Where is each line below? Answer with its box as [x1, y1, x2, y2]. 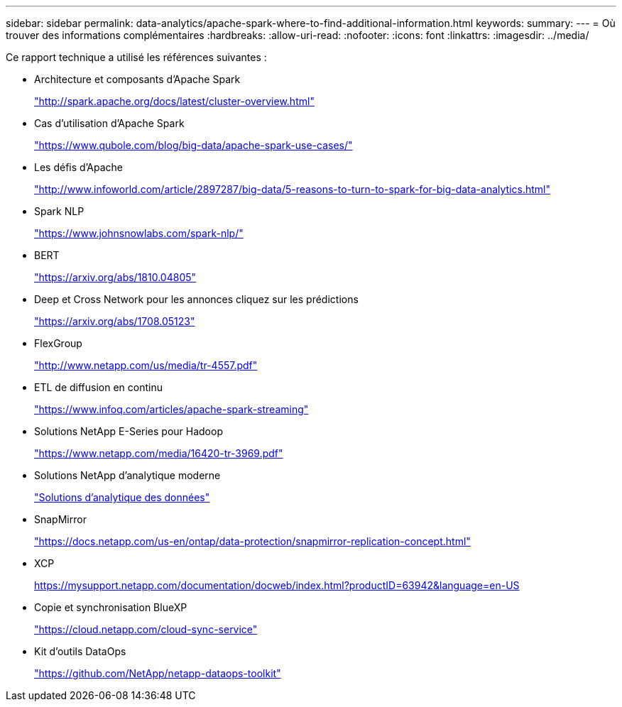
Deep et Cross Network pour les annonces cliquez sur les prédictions [34, 293, 359, 305]
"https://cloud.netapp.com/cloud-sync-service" [34, 623, 258, 635]
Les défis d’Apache [34, 161, 124, 173]
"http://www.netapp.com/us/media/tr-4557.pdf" [34, 359, 258, 371]
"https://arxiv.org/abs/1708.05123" [34, 315, 195, 327]
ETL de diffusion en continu [34, 381, 163, 393]
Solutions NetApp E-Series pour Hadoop [34, 425, 223, 437]
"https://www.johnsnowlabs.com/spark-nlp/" [34, 227, 244, 239]
